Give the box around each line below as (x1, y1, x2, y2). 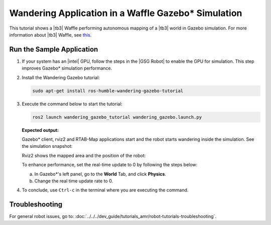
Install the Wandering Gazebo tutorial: (22, 74, 100, 80)
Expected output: (22, 127, 59, 133)
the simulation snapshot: (22, 143, 73, 149)
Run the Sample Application (9, 45, 98, 54)
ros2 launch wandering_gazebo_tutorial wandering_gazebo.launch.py (32, 114, 202, 120)
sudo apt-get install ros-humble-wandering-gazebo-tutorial (32, 88, 184, 94)
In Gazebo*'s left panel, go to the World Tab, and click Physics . (34, 171, 167, 177)
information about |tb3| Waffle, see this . (9, 32, 92, 38)
